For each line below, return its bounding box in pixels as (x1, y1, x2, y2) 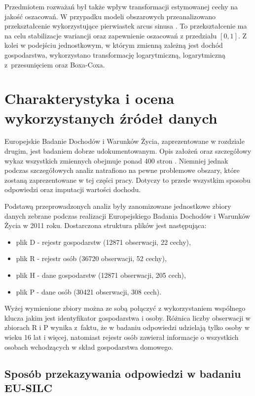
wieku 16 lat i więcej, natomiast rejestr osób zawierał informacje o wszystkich (4, 331, 239, 342)
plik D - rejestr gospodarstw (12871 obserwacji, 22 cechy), (16, 236, 191, 247)
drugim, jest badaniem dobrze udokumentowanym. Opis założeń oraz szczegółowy (4, 146, 252, 156)
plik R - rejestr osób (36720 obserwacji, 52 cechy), (16, 253, 167, 264)
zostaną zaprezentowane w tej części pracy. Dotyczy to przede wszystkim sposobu (4, 174, 251, 185)
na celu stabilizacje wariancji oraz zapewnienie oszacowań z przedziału (4, 30, 217, 40)
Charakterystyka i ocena (4, 88, 175, 108)
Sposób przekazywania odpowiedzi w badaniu (4, 365, 241, 381)
